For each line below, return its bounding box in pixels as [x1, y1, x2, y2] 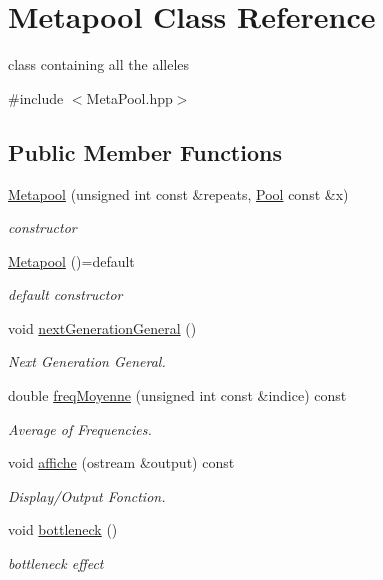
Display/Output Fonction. [8, 485, 166, 506]
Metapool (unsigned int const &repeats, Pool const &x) [8, 183, 349, 204]
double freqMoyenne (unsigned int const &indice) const [8, 385, 347, 406]
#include [8, 87, 64, 108]
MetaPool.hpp [86, 87, 173, 108]
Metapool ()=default [8, 250, 135, 271]
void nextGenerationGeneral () [8, 317, 197, 338]
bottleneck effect [8, 553, 104, 574]
